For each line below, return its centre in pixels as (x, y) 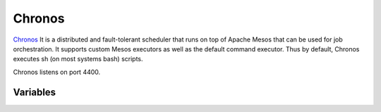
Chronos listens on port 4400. (57, 72)
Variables (35, 92)
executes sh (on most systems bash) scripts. (78, 59)
